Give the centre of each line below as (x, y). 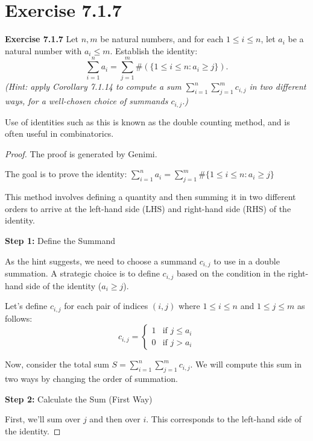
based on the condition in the (231, 273)
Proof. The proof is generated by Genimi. (81, 153)
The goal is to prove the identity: (66, 174)
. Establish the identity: (154, 50)
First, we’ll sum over (43, 419)
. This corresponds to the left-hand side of (224, 419)
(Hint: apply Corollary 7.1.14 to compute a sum (93, 86)
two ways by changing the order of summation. (91, 378)
